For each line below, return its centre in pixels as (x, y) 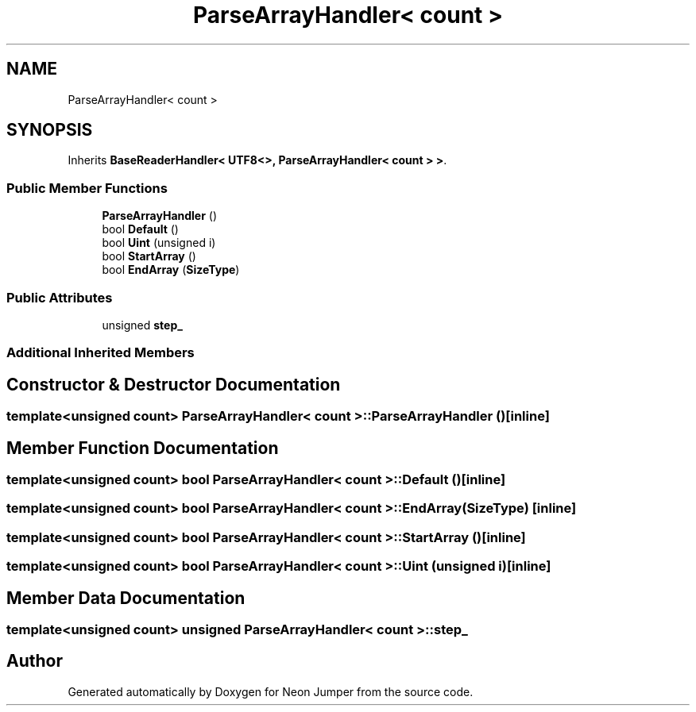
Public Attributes (60, 297)
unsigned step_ (142, 325)
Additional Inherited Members (101, 353)
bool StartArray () (149, 256)
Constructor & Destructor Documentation (174, 384)
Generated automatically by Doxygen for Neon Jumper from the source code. (271, 691)
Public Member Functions (87, 188)
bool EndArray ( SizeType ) (171, 270)
